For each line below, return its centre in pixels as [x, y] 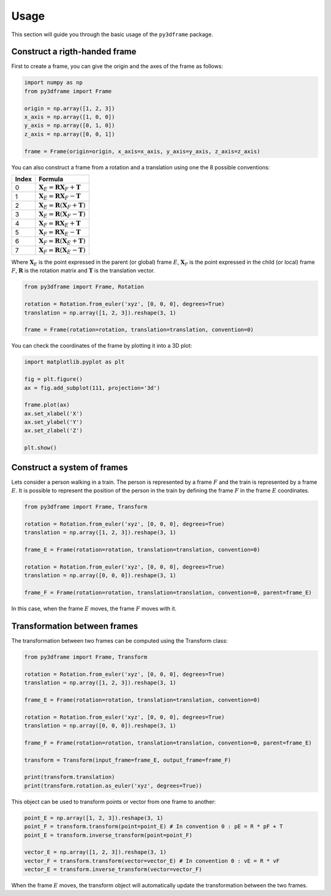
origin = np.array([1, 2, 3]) [70, 108]
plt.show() [40, 448]
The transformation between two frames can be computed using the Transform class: [120, 640]
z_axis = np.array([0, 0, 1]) [70, 134]
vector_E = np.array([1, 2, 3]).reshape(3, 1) [95, 852]
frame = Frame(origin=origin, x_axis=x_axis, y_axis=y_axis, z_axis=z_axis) [142, 151]
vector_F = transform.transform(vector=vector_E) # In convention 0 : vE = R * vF [152, 861]
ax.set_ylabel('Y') [53, 422]
